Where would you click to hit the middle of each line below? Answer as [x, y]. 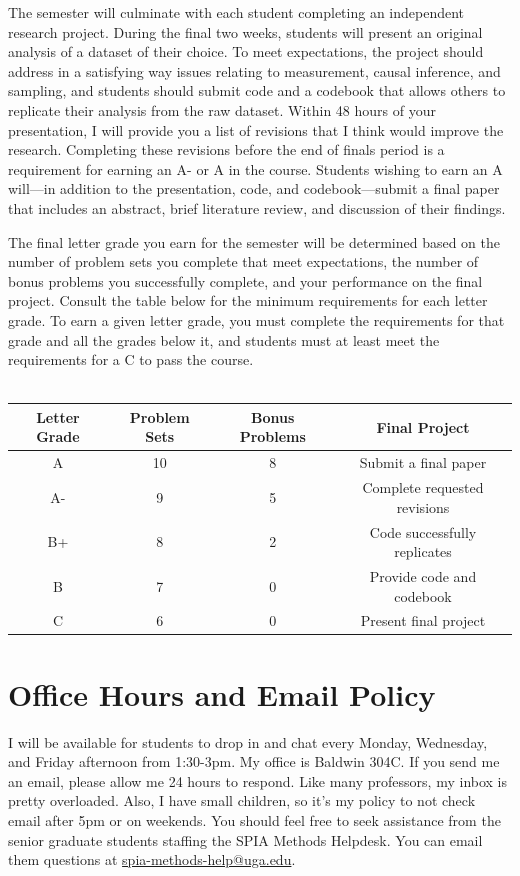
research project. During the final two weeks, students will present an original [245, 31]
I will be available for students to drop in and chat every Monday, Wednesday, [248, 741]
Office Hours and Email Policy [222, 693]
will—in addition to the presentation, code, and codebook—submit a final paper [254, 188]
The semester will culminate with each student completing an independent [236, 12]
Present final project [423, 620]
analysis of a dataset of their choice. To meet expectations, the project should [246, 51]
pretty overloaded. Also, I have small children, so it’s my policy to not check [242, 800]
